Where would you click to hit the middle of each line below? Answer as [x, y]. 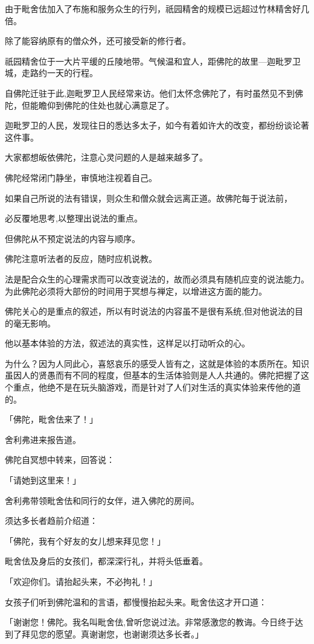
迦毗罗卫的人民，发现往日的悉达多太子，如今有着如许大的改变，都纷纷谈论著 [157, 125]
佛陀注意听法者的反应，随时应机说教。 [81, 259]
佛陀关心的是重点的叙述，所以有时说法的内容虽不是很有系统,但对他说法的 [150, 311]
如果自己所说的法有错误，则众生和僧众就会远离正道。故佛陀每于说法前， [149, 198]
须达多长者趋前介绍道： [51, 521]
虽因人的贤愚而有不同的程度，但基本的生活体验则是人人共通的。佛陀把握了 [153, 375]
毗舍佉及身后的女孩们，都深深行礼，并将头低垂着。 [106, 561]
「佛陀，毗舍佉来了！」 [51, 419]
